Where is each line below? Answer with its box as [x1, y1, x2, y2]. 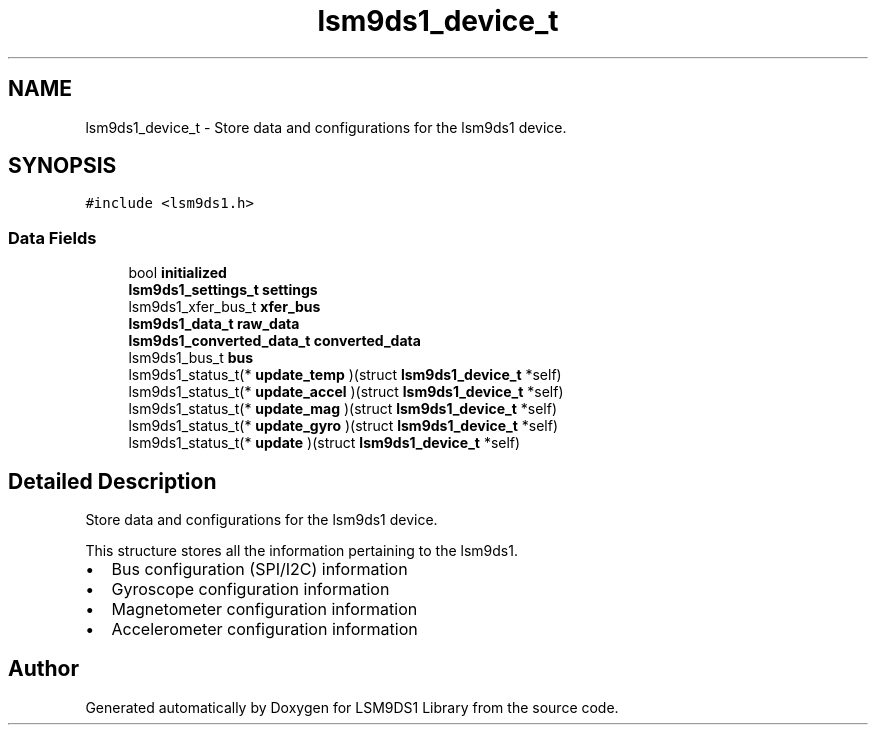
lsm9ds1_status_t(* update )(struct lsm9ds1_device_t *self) [128, 434, 521, 452]
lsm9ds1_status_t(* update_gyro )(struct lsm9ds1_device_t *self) [128, 417, 559, 435]
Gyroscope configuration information [111, 579, 390, 600]
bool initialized [128, 264, 227, 282]
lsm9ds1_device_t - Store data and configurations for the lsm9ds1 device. [85, 118, 567, 136]
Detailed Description [8, 468, 217, 494]
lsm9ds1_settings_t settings [128, 281, 318, 299]
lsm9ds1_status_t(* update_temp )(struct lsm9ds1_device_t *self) [128, 366, 562, 384]
